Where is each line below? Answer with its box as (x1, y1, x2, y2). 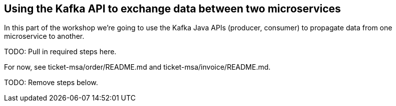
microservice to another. (4, 32, 85, 41)
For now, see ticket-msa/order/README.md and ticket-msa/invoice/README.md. (4, 63, 271, 72)
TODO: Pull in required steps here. (4, 47, 117, 56)
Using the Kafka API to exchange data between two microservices (4, 2, 341, 15)
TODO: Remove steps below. (4, 78, 98, 87)
